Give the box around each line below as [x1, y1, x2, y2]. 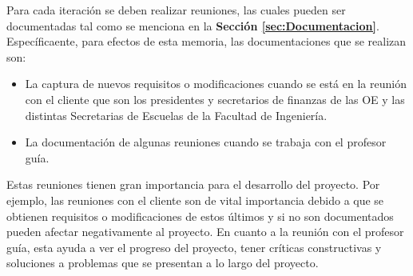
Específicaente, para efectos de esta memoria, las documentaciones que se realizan [6, 33, 407, 50]
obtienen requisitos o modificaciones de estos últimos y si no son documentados [6, 207, 394, 224]
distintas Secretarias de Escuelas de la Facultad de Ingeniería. [25, 106, 328, 123]
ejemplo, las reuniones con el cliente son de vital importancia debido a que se [6, 191, 384, 208]
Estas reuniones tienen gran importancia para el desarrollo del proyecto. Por [6, 176, 380, 193]
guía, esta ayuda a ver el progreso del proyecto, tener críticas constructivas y [6, 238, 382, 255]
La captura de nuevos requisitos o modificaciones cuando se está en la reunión [25, 75, 407, 92]
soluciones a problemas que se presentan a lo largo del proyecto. [6, 254, 319, 271]
